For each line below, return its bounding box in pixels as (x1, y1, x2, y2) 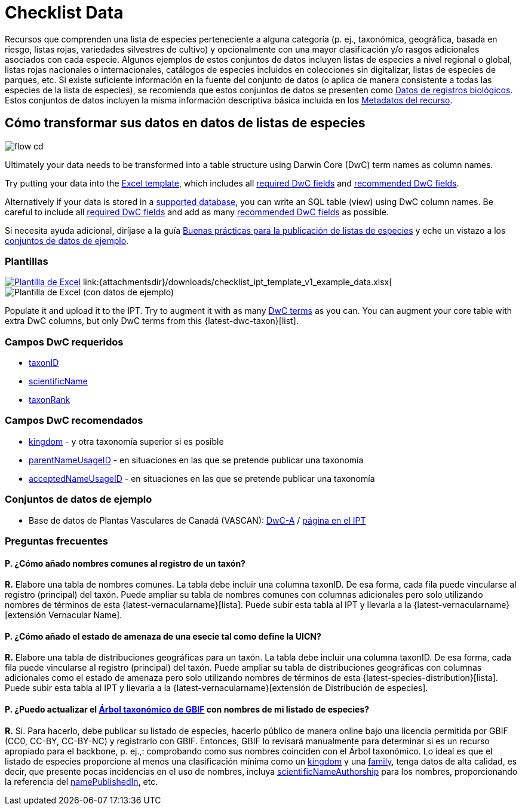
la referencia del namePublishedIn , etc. (5, 776, 158, 787)
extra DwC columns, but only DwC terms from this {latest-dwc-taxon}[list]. (5, 316, 299, 326)
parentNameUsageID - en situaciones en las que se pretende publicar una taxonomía (29, 454, 364, 465)
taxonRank (29, 395, 70, 405)
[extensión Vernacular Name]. (5, 610, 122, 621)
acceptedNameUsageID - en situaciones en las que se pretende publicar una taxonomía (29, 473, 375, 484)
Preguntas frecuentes (5, 534, 108, 547)
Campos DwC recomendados (5, 414, 143, 427)
